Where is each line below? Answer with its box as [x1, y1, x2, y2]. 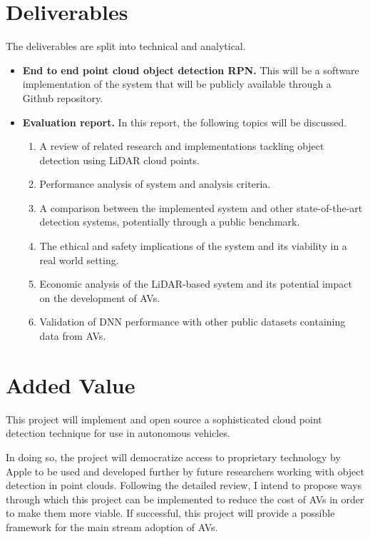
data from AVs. [39, 328, 106, 343]
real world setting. [39, 252, 119, 267]
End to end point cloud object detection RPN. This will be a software [22, 62, 359, 77]
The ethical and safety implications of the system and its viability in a [39, 238, 347, 253]
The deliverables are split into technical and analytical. [6, 39, 246, 54]
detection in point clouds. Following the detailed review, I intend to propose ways [6, 478, 362, 493]
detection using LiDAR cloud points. [39, 152, 200, 167]
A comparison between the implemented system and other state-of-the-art [39, 200, 363, 215]
